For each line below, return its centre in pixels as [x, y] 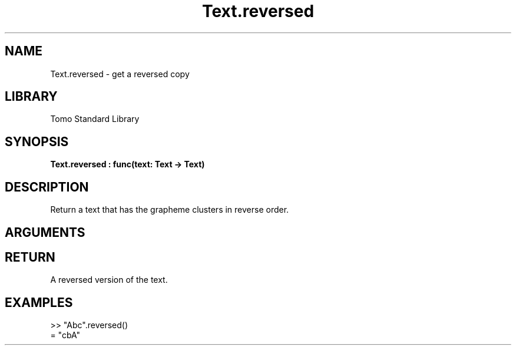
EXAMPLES [39, 302]
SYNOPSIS [37, 141]
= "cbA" [65, 335]
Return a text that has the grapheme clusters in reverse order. [170, 210]
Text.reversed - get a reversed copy [120, 74]
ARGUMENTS [45, 232]
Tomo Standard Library [95, 119]
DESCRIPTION [47, 187]
